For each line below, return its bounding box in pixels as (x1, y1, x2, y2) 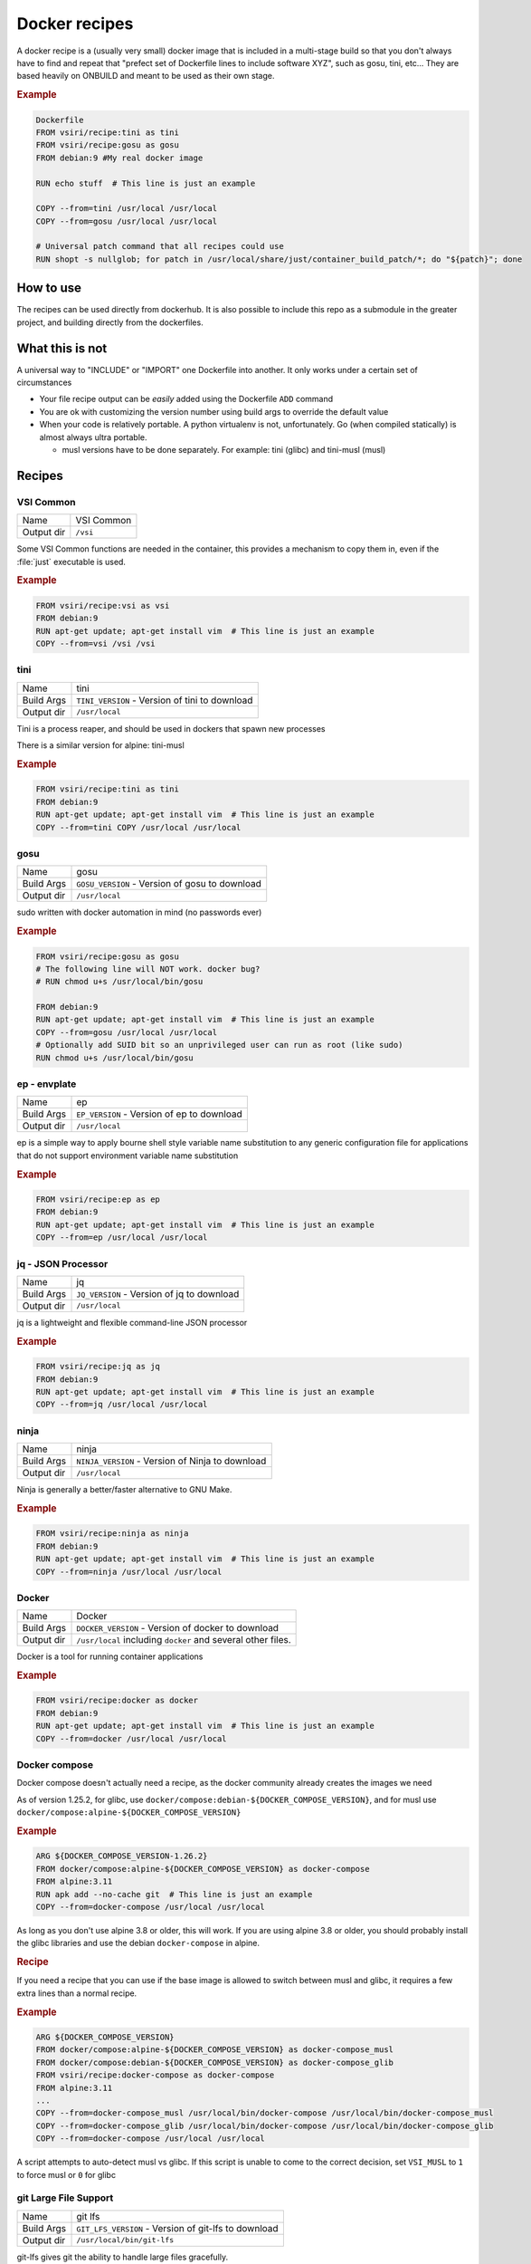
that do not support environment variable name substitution (16, 1150, 239, 1161)
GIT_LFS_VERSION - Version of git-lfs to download (76, 2221, 280, 2234)
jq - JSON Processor (16, 1257, 109, 1270)
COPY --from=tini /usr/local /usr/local (35, 204, 217, 214)
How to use (16, 281, 81, 296)
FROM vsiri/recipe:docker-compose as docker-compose (35, 2070, 275, 2080)
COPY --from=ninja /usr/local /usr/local (35, 1567, 223, 1577)
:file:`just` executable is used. (16, 556, 127, 567)
